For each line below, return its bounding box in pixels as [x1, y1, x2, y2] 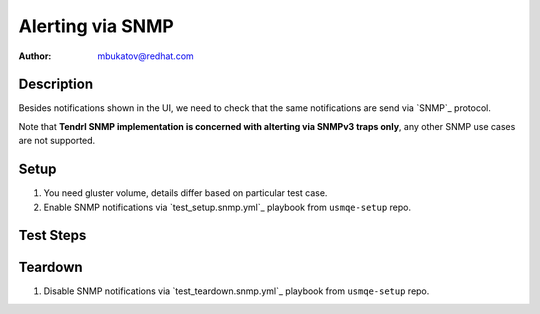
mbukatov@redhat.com [97, 50, 194, 62]
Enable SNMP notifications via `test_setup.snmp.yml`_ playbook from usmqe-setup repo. [43, 201, 412, 213]
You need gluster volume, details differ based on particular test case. [43, 187, 328, 199]
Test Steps [18, 227, 87, 244]
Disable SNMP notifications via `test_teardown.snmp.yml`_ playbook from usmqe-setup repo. [43, 285, 430, 297]
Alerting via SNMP [18, 15, 174, 37]
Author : [18, 50, 52, 62]
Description [18, 76, 94, 93]
